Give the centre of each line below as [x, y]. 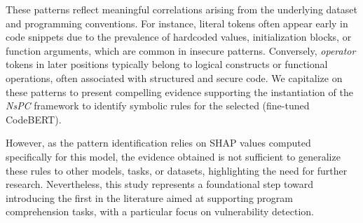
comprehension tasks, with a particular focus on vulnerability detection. [160, 211]
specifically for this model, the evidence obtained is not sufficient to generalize [173, 156]
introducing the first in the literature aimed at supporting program [149, 197]
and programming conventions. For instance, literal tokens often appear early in [177, 23]
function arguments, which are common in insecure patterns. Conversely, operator [181, 50]
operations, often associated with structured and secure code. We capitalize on [174, 77]
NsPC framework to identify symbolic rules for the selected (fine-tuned [158, 106]
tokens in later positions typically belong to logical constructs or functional [167, 64]
